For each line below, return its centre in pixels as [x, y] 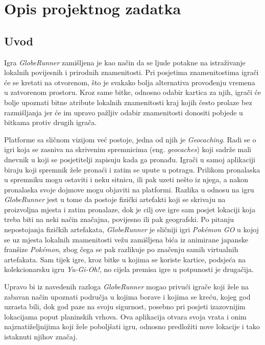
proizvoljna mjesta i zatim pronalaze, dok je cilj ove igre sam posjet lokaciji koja [130, 209]
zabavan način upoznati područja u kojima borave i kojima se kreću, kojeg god [127, 296]
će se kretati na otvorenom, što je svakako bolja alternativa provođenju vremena [130, 82]
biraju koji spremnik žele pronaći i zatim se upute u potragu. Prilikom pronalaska [132, 169]
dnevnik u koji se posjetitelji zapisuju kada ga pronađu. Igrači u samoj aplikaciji [130, 159]
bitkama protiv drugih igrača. [51, 122]
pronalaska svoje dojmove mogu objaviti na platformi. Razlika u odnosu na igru [129, 189]
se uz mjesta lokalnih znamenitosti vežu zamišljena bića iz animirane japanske [126, 239]
